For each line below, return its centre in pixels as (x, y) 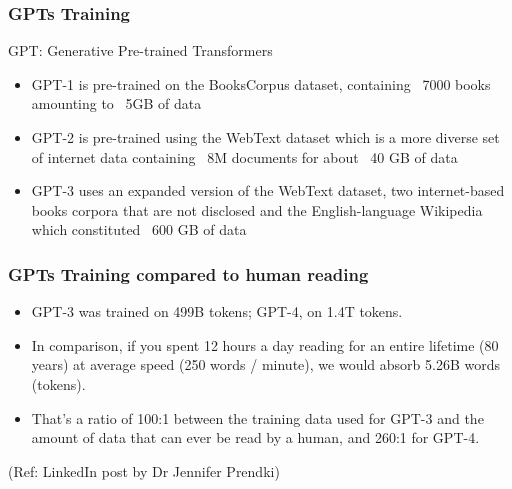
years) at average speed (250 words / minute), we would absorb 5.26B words (265, 364)
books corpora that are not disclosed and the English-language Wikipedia (257, 209)
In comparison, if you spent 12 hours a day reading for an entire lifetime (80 (265, 344)
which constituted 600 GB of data (139, 229)
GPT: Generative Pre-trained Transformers (140, 50)
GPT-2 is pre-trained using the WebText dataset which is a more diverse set (265, 137)
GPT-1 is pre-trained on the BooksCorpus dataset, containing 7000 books (261, 83)
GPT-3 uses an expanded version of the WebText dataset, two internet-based (268, 190)
